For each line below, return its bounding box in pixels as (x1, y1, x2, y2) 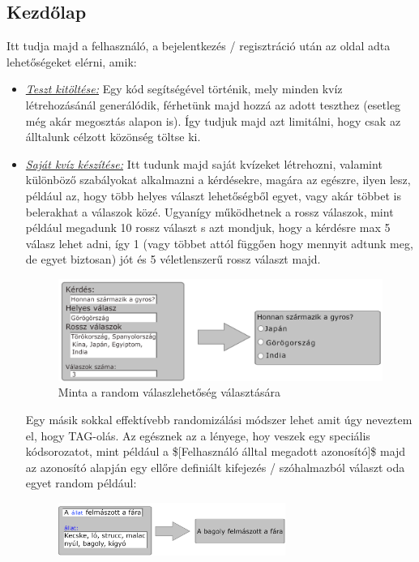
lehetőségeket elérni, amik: (6, 53, 137, 70)
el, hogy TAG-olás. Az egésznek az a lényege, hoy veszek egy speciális (25, 427, 370, 444)
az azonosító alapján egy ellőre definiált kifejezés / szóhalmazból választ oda (25, 458, 405, 475)
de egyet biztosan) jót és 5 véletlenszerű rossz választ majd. (25, 251, 321, 268)
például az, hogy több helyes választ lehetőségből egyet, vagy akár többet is (25, 187, 401, 204)
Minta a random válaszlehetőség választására (58, 384, 280, 401)
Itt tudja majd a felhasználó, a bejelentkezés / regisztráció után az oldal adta (6, 37, 391, 54)
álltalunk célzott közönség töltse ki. (25, 128, 201, 145)
